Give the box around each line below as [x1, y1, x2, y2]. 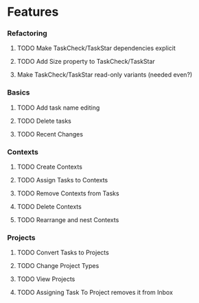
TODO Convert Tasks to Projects [16, 248, 110, 257]
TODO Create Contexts [16, 162, 82, 171]
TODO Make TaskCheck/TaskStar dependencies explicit [16, 44, 176, 52]
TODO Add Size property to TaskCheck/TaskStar [16, 58, 156, 66]
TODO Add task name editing [16, 104, 100, 112]
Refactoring [7, 29, 48, 38]
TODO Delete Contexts [16, 203, 82, 211]
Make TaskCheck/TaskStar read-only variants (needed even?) [16, 71, 193, 79]
